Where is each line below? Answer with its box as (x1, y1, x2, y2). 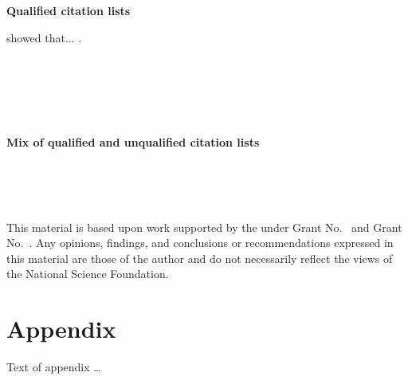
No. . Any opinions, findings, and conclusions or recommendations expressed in (6, 234, 394, 251)
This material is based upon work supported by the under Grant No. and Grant (6, 218, 402, 235)
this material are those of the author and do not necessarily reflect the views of (6, 249, 393, 266)
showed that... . (6, 29, 82, 45)
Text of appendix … (6, 358, 101, 375)
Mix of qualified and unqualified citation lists (6, 134, 260, 151)
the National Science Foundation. (6, 265, 169, 282)
